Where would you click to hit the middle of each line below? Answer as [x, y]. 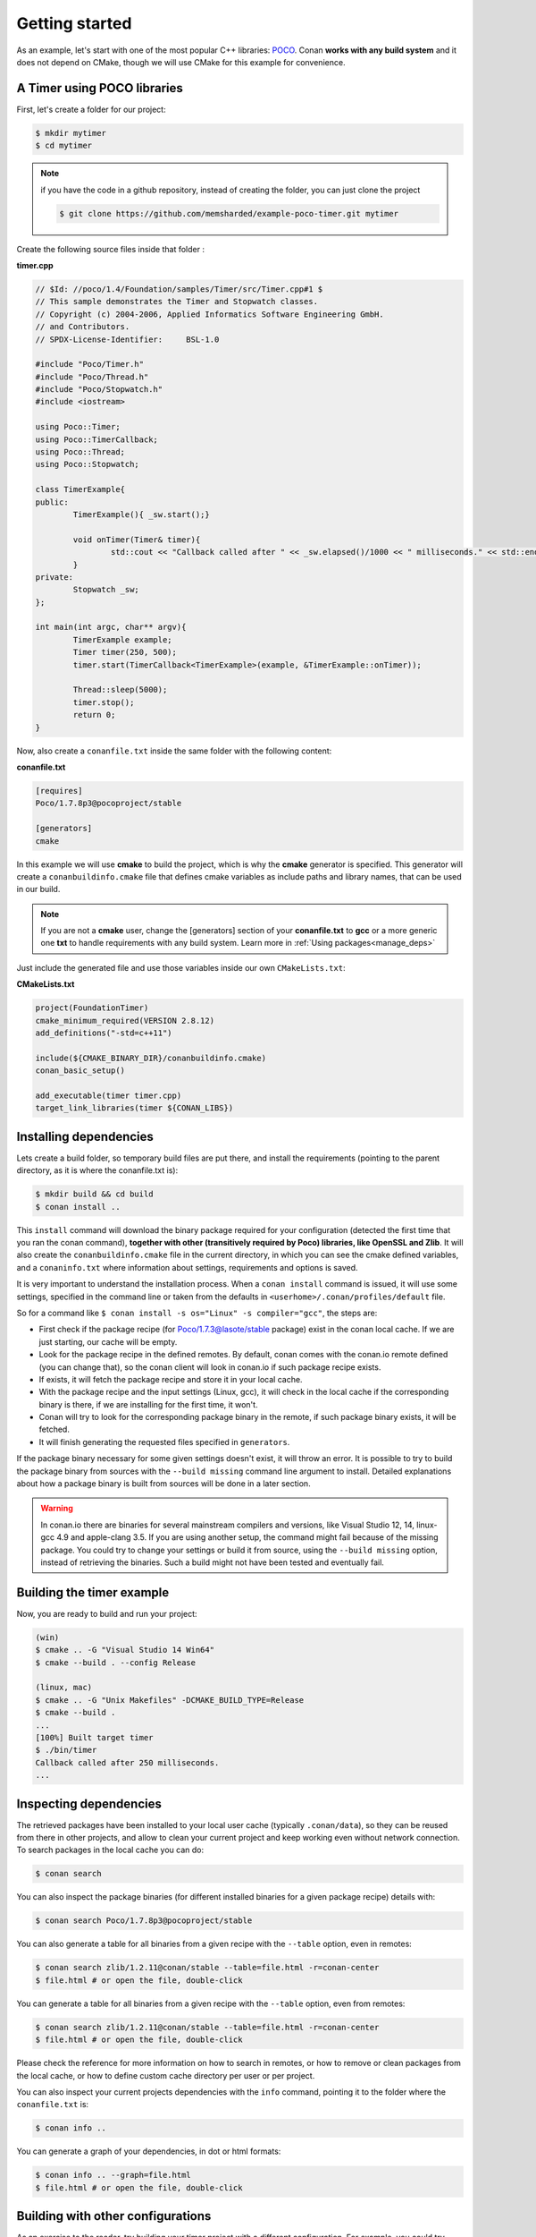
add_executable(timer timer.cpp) [109, 1095]
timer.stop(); [104, 702]
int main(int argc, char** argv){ [111, 627]
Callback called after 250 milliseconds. [127, 1762]
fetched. [54, 1429]
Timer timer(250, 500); [125, 652]
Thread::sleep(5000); [120, 690]
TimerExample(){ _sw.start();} [141, 514]
